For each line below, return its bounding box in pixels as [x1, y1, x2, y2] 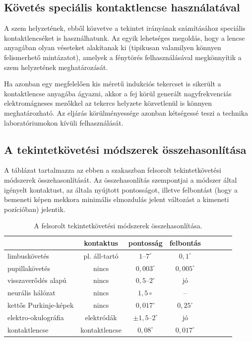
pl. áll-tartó [83, 250, 119, 261]
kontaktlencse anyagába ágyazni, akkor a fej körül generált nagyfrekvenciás [4, 88, 232, 98]
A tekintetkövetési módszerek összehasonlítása [4, 141, 247, 157]
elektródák [85, 312, 117, 322]
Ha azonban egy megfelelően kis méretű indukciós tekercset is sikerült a [4, 78, 221, 89]
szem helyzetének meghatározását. [4, 62, 108, 72]
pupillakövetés [7, 263, 51, 273]
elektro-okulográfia [7, 312, 64, 322]
